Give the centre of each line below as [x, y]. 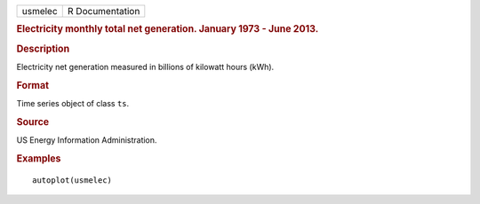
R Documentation [104, 11]
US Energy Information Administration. [87, 140]
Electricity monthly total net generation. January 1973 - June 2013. [168, 29]
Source [33, 122]
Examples [39, 158]
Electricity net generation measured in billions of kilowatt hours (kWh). [145, 67]
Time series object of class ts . [73, 103]
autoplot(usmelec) [72, 180]
